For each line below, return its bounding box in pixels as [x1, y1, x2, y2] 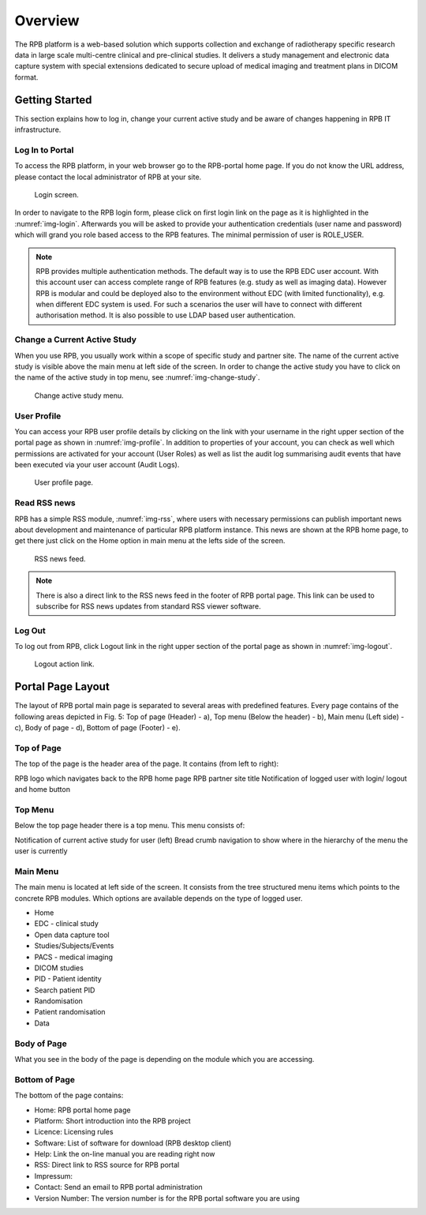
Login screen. [34, 189, 79, 199]
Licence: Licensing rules [34, 1127, 114, 1137]
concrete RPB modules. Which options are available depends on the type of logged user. [14, 893, 303, 903]
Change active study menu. [34, 391, 124, 400]
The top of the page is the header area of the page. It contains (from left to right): [14, 759, 279, 769]
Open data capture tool [34, 930, 110, 939]
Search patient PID [34, 985, 95, 995]
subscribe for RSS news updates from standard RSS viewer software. [35, 601, 262, 611]
